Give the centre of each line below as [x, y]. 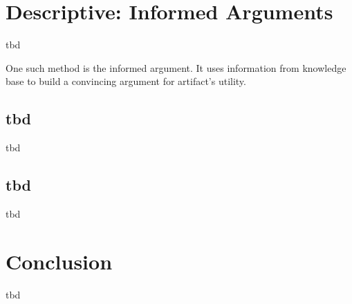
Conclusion [59, 261]
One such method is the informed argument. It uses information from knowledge [176, 67]
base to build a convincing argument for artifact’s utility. [126, 81]
